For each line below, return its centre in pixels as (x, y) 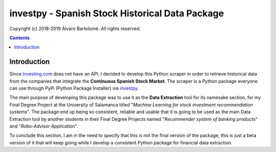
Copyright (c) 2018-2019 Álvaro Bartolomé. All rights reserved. (75, 29)
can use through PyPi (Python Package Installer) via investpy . (74, 88)
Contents (20, 38)
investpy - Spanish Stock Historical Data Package (117, 13)
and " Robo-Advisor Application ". (44, 126)
